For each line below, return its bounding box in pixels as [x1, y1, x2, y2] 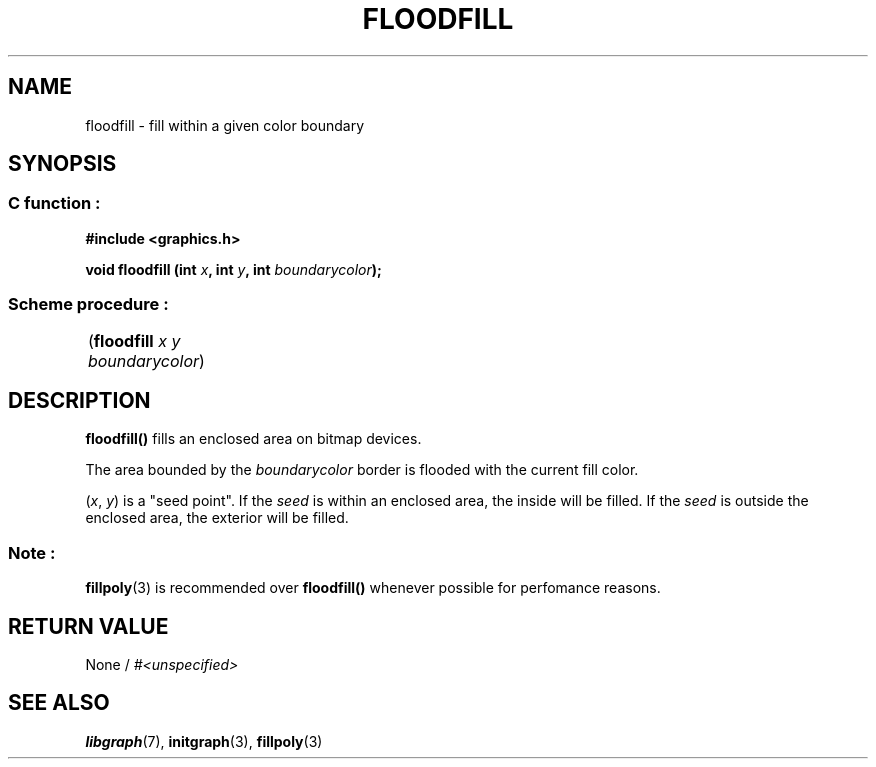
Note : [8, 542, 56, 563]
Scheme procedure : [8, 294, 169, 315]
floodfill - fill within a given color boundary [85, 116, 365, 134]
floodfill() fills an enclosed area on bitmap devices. [85, 430, 422, 448]
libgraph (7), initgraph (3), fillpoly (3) [85, 732, 323, 750]
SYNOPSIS [8, 151, 117, 177]
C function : [8, 193, 101, 214]
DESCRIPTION [8, 387, 151, 413]
